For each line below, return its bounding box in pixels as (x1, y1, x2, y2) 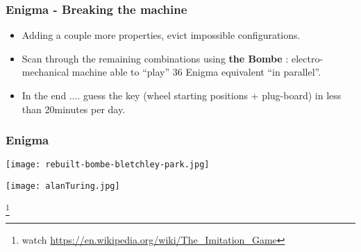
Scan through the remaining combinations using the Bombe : (22, 51, 289, 65)
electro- (291, 51, 324, 65)
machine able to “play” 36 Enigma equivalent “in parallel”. (72, 65, 321, 79)
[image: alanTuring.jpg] (6, 181, 120, 192)
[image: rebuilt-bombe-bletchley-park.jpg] (6, 160, 210, 170)
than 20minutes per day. (22, 101, 126, 116)
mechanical (22, 65, 69, 79)
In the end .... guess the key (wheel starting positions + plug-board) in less (22, 88, 342, 102)
